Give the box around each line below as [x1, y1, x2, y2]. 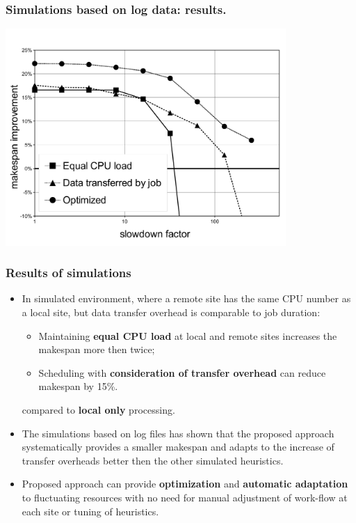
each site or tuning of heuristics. [22, 504, 159, 518]
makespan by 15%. [38, 379, 118, 393]
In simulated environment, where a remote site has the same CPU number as [22, 291, 351, 306]
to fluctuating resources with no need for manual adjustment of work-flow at [22, 490, 348, 504]
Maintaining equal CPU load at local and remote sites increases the [38, 328, 337, 343]
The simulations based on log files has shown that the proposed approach [22, 426, 334, 440]
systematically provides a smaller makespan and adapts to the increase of [22, 439, 334, 454]
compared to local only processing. [22, 403, 175, 417]
